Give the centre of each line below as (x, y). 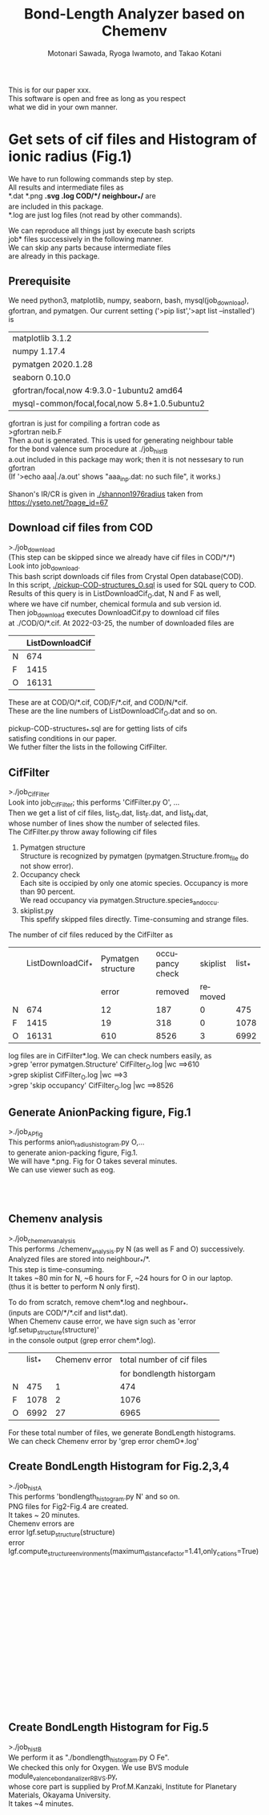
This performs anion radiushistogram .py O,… (76, 1143)
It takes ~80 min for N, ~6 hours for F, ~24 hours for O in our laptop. (121, 1279)
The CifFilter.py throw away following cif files (83, 831)
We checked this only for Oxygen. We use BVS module (99, 1768)
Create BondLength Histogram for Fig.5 (108, 1727)
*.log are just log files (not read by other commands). (95, 214)
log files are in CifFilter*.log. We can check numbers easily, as (110, 1056)
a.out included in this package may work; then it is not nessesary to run (126, 459)
